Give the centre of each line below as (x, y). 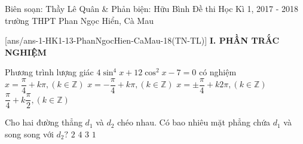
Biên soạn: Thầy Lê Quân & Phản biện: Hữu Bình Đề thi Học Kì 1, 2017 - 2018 (152, 8)
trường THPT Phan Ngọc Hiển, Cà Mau (79, 20)
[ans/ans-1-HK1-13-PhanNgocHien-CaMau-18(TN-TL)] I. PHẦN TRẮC (142, 40)
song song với (29, 134)
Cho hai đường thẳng (44, 122)
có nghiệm (218, 72)
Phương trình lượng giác (49, 72)
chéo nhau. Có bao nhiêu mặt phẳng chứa (194, 122)
